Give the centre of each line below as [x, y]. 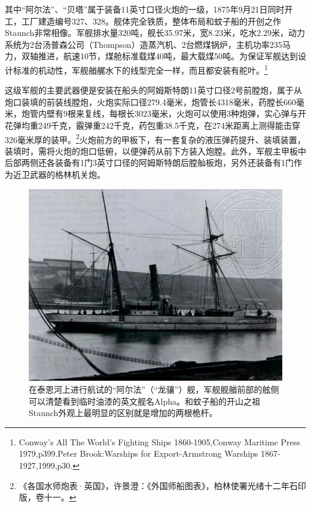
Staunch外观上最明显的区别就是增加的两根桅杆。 [123, 413]
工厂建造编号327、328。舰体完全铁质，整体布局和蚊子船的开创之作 [151, 21]
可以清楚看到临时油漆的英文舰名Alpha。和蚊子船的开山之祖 [144, 401]
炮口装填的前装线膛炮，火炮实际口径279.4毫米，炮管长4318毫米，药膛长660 [150, 101]
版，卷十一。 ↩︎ [48, 497]
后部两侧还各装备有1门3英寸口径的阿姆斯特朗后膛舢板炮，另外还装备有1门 [149, 163]
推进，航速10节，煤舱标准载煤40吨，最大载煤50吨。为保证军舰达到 [168, 56]
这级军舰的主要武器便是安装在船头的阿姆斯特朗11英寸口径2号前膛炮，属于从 [153, 90]
